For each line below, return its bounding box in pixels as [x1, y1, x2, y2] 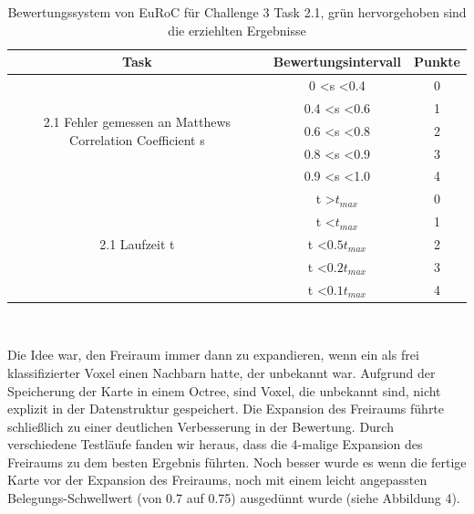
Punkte [413, 52, 460, 71]
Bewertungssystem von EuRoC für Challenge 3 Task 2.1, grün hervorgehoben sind [7, 3, 467, 21]
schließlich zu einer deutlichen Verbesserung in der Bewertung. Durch [7, 416, 394, 435]
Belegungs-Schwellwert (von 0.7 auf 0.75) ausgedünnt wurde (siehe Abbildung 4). [7, 488, 460, 508]
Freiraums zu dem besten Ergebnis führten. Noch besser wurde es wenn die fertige [7, 452, 467, 471]
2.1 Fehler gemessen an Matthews [43, 111, 232, 131]
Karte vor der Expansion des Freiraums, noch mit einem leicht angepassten [7, 470, 428, 489]
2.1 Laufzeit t [99, 234, 175, 253]
